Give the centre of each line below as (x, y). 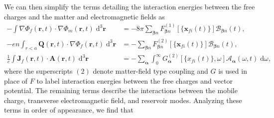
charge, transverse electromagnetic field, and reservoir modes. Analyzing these (123, 100)
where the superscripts (38, 71)
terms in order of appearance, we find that (69, 110)
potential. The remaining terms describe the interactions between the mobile (121, 90)
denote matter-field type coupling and (150, 71)
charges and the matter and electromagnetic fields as (84, 16)
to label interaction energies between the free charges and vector (135, 80)
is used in (233, 71)
